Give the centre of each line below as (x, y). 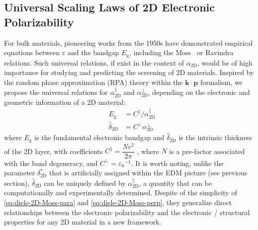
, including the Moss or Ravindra (181, 52)
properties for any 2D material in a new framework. (83, 222)
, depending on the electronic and (199, 92)
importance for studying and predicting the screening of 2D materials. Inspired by (129, 72)
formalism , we (221, 82)
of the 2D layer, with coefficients (53, 151)
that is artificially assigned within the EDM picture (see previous (148, 173)
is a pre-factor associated (207, 151)
